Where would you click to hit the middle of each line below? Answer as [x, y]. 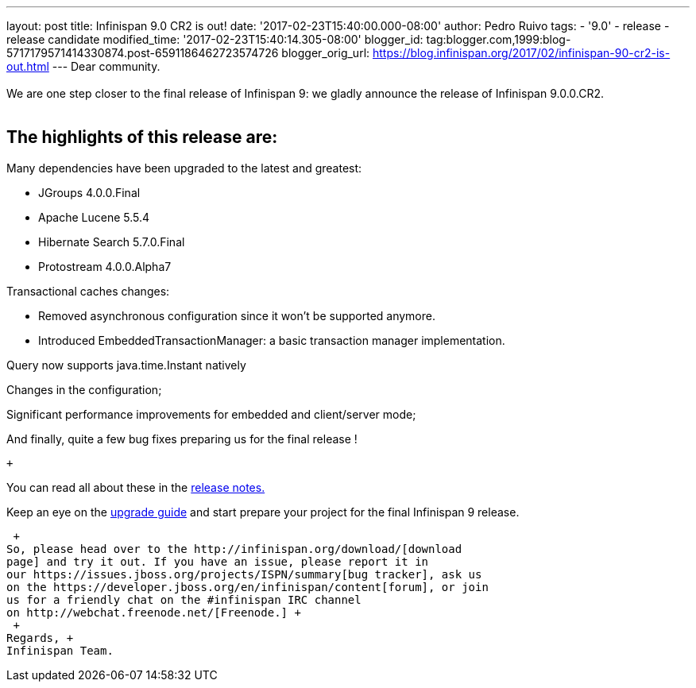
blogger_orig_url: [326, 53]
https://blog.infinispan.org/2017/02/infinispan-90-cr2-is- [522, 53]
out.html [28, 66]
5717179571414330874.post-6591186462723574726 [143, 53]
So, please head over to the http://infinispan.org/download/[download [234, 549]
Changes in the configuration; [84, 389]
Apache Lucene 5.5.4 [94, 217]
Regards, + [40, 638]
